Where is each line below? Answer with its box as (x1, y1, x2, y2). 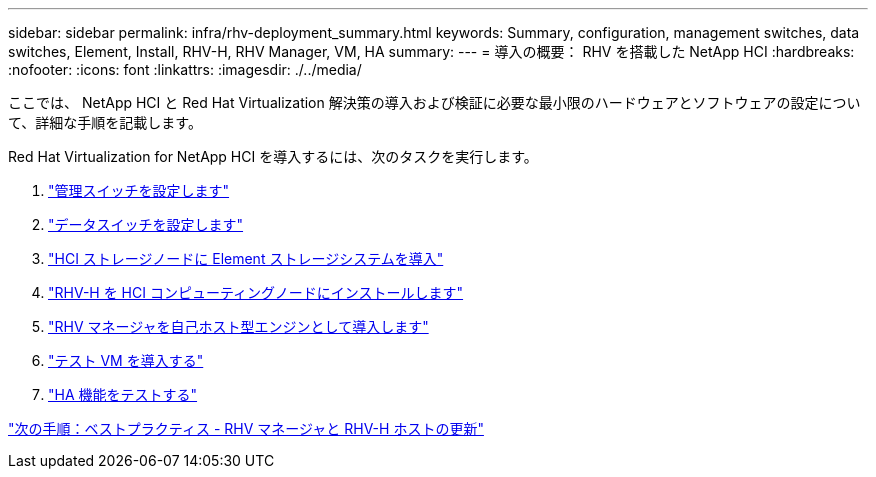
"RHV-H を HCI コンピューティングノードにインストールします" (48, 284, 464, 301)
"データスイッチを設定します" (48, 216, 244, 233)
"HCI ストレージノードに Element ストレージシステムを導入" (48, 250, 444, 267)
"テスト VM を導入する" (48, 352, 204, 369)
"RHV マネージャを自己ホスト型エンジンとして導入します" (48, 318, 429, 335)
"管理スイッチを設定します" (48, 182, 230, 199)
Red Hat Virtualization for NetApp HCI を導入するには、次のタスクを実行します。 (8, 148, 538, 165)
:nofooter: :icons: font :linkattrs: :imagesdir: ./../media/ (8, 61, 362, 78)
